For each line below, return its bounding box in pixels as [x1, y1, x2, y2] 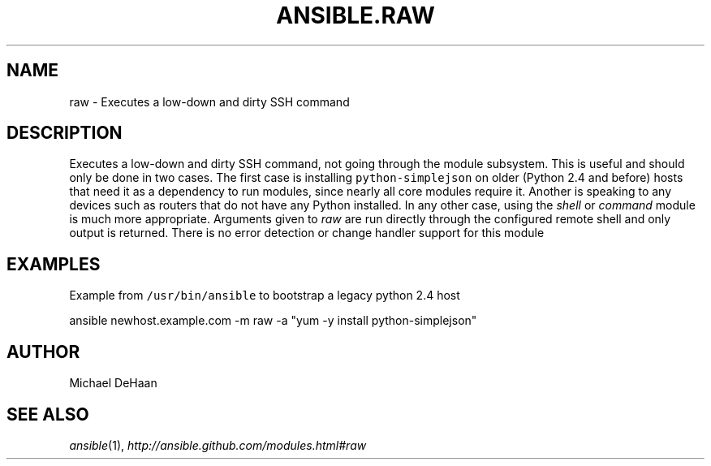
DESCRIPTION [6, 123, 123, 144]
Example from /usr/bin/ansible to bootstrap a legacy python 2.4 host [69, 288, 460, 303]
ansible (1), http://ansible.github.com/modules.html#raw [69, 438, 367, 452]
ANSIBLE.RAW [276, 2, 435, 29]
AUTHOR [6, 341, 80, 362]
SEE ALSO [6, 403, 89, 425]
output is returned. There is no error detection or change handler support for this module [69, 226, 545, 240]
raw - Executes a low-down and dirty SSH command [69, 94, 350, 109]
